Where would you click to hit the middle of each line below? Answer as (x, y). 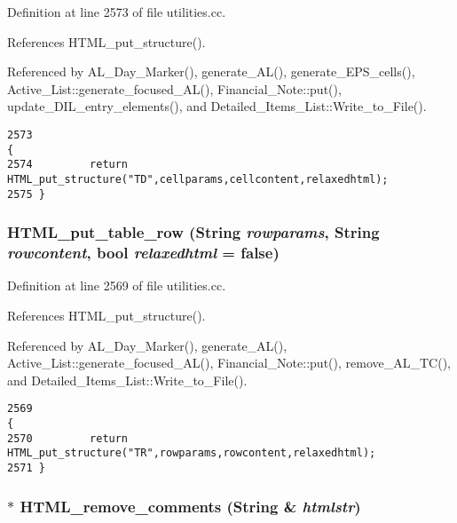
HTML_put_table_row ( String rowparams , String (193, 232)
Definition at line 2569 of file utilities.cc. (117, 285)
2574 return (68, 165)
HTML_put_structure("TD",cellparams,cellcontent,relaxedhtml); (198, 179)
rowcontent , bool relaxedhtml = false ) (143, 253)
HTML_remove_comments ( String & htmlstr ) (190, 506)
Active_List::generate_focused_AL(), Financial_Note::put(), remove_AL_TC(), (229, 363)
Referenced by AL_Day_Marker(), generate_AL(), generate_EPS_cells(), (211, 71)
